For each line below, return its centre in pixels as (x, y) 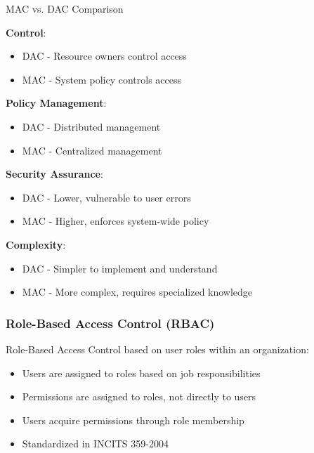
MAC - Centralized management (92, 150)
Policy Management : (56, 103)
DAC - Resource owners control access (104, 56)
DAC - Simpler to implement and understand (120, 268)
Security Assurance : (54, 174)
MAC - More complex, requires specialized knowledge (137, 292)
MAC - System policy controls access (102, 79)
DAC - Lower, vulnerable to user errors (106, 197)
